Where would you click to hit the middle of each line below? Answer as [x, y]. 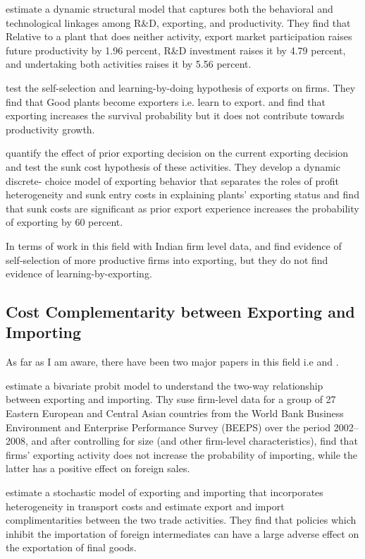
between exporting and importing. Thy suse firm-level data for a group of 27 [171, 399]
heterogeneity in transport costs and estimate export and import [145, 506]
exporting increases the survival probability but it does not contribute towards [175, 115]
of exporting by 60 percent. [64, 222]
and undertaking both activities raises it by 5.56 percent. [129, 64]
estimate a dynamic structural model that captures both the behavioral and [169, 8]
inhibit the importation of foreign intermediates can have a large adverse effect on [182, 533]
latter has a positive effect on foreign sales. [98, 468]
